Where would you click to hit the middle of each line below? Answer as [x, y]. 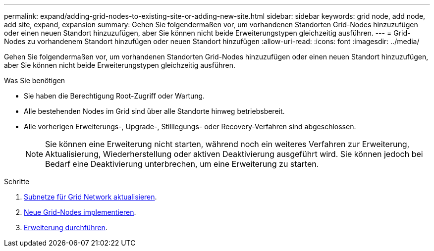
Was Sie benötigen [35, 80]
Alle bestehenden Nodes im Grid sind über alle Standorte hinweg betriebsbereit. [154, 111]
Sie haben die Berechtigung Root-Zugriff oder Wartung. [114, 96]
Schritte [17, 181]
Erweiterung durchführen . [66, 227]
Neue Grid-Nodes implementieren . [80, 212]
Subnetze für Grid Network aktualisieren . [90, 197]
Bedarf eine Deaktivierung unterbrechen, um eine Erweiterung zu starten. [182, 164]
